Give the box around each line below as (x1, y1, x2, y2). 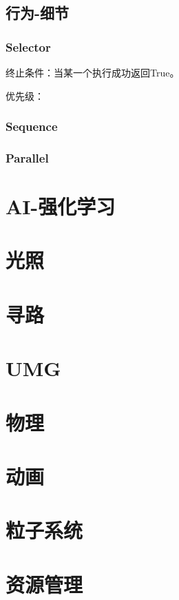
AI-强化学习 (6, 192, 116, 220)
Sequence (6, 118, 58, 135)
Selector (6, 38, 51, 55)
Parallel (6, 149, 49, 166)
